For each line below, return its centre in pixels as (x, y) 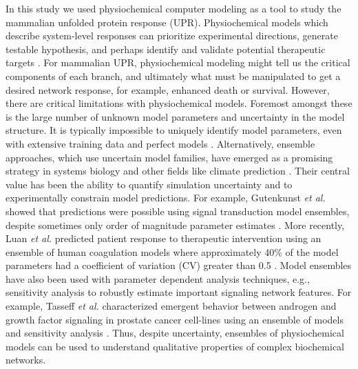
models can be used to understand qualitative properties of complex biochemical (175, 346)
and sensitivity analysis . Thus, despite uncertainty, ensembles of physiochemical (175, 333)
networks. (26, 360)
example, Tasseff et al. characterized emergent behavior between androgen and (171, 306)
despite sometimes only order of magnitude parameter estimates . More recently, (175, 225)
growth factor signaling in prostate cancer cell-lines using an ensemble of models (175, 319)
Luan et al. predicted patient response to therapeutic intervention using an (164, 238)
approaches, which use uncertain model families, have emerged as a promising (169, 157)
